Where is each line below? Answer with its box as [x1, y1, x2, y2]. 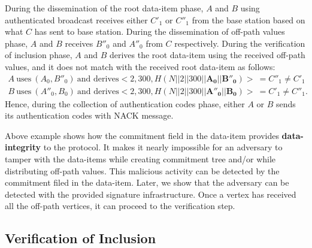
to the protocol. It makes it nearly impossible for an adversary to [43, 141, 283, 153]
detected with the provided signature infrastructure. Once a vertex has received [5, 187, 296, 200]
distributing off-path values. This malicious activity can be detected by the [5, 164, 280, 177]
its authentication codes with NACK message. [5, 109, 174, 122]
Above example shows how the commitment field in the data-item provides [5, 129, 279, 141]
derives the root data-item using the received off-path [109, 49, 305, 61]
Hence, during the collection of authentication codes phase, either [5, 97, 245, 110]
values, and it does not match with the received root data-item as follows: [5, 60, 275, 72]
